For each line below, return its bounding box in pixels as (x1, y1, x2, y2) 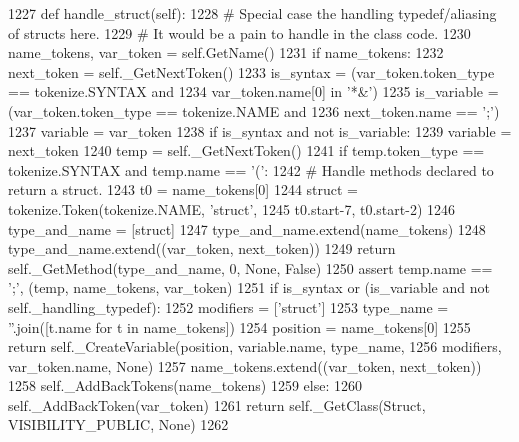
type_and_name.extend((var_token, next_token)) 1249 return (8, 238, 396, 259)
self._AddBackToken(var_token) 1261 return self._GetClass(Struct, (8, 394, 426, 415)
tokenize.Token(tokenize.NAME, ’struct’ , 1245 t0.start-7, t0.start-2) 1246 (8, 198, 456, 219)
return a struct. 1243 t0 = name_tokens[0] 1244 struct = (8, 179, 358, 200)
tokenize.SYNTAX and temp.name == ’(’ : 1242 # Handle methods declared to (8, 159, 494, 180)
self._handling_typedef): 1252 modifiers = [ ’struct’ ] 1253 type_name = (8, 296, 449, 317)
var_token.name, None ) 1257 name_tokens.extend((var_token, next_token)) (8, 355, 482, 376)
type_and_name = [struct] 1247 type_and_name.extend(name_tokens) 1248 (8, 218, 486, 239)
